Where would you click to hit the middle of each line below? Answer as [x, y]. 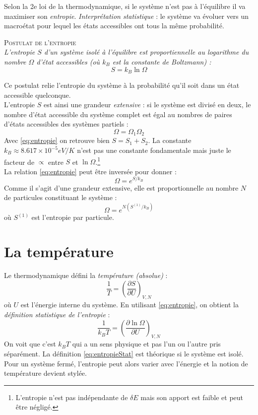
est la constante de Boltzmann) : [162, 61]
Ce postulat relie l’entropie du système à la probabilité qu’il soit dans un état [122, 85]
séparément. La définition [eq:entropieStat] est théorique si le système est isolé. [124, 353]
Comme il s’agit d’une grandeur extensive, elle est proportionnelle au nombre [121, 187]
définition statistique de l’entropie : [57, 314]
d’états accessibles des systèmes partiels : [66, 124]
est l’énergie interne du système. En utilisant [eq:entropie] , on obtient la [129, 305]
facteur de [19, 162]
